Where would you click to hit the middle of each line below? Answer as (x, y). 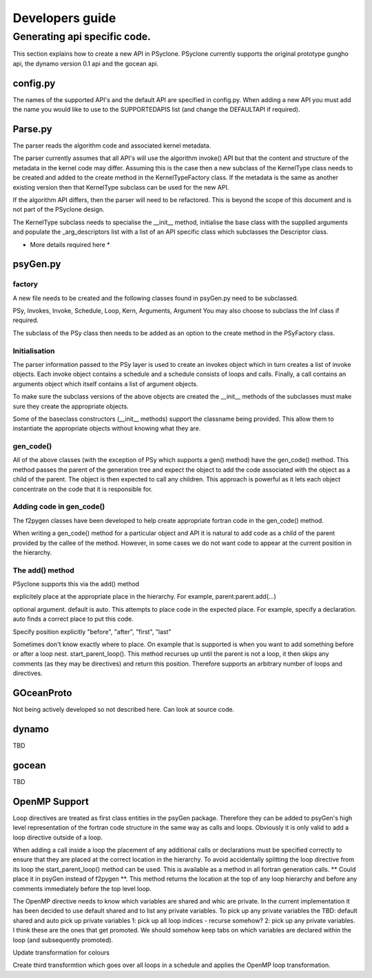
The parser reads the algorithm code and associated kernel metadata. (112, 146)
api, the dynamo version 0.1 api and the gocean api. (85, 63)
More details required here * (70, 244)
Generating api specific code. (82, 37)
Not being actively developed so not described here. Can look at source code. (123, 710)
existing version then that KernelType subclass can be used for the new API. (121, 187)
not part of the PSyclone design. (59, 210)
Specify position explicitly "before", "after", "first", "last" (92, 632)
